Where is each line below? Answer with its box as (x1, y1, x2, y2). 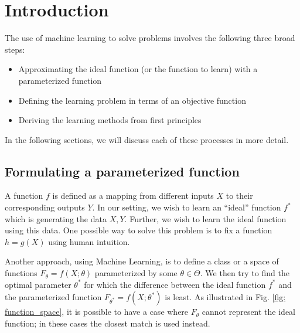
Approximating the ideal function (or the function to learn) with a (18, 63, 258, 75)
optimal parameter (5, 278, 71, 290)
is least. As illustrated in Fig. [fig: (165, 291, 286, 303)
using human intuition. (48, 235, 130, 247)
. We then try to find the (200, 267, 289, 279)
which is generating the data (5, 212, 107, 225)
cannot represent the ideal (202, 305, 296, 318)
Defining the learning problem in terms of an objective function (18, 94, 246, 106)
